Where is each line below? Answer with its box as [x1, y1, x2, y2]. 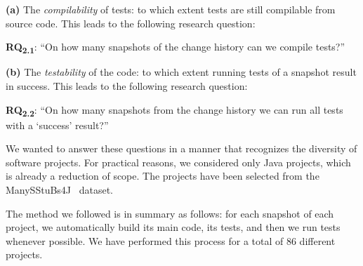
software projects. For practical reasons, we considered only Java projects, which [6, 154, 351, 169]
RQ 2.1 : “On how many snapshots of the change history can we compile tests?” [6, 39, 345, 55]
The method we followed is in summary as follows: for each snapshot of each [6, 206, 334, 220]
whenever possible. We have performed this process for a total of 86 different [6, 233, 336, 248]
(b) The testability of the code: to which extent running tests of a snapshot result [6, 65, 357, 79]
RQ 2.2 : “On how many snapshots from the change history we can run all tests [6, 102, 343, 119]
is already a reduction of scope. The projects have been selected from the [6, 168, 319, 183]
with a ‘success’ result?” [6, 117, 109, 132]
